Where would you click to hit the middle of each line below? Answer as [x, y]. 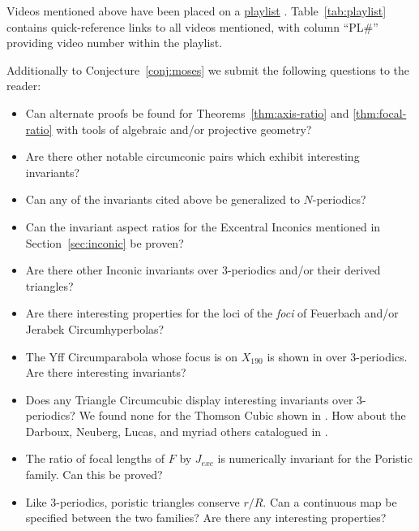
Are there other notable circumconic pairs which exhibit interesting [192, 156]
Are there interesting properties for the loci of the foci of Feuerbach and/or [212, 313]
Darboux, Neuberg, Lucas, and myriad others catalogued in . [177, 431]
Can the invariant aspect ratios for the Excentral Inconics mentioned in [203, 226]
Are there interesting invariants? [106, 372]
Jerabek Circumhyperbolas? [95, 328]
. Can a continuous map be [330, 501]
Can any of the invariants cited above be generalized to [162, 199]
